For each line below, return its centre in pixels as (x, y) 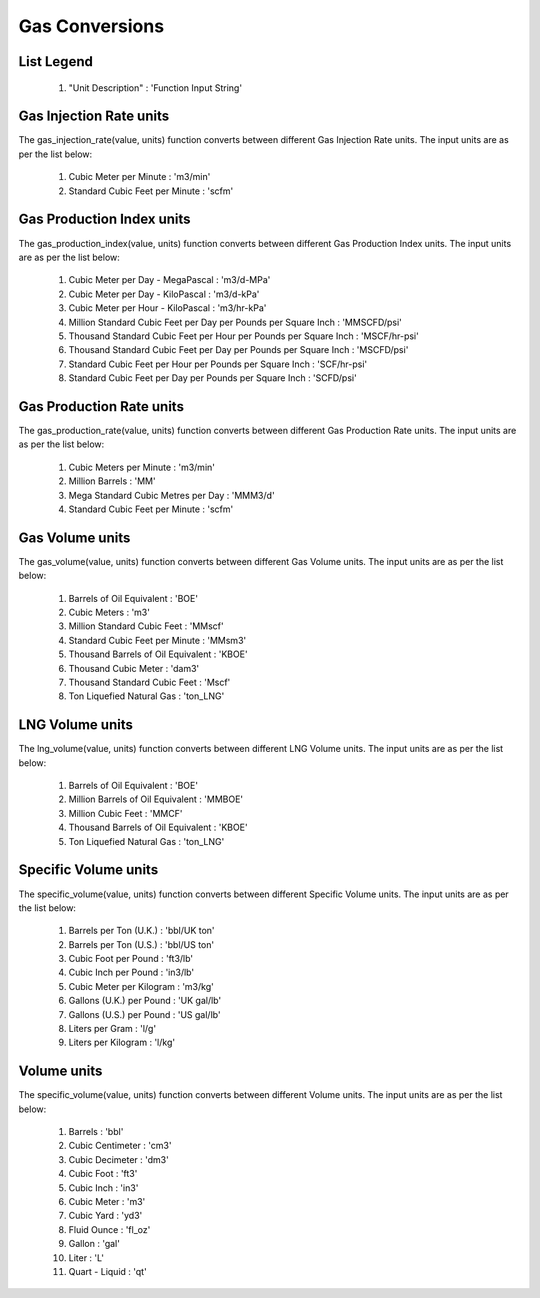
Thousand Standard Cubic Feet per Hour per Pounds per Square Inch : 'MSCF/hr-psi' (243, 336)
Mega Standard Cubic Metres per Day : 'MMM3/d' (171, 495)
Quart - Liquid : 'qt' (107, 1271)
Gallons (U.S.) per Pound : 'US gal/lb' (144, 1014)
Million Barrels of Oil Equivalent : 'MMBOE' (156, 799)
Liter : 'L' (86, 1257)
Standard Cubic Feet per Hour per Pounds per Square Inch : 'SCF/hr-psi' (218, 364)
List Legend (56, 61)
